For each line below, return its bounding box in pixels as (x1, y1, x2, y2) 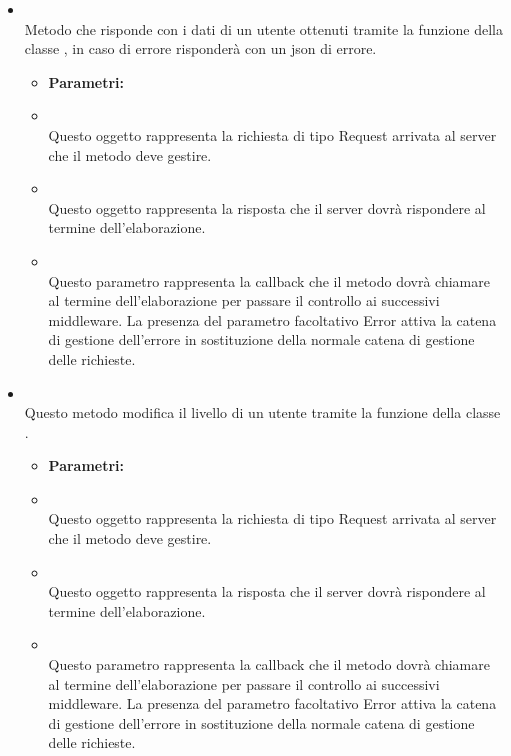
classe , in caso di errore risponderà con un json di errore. (24, 38, 377, 59)
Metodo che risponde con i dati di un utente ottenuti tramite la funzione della (24, 18, 503, 39)
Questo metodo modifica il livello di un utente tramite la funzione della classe (24, 402, 501, 423)
